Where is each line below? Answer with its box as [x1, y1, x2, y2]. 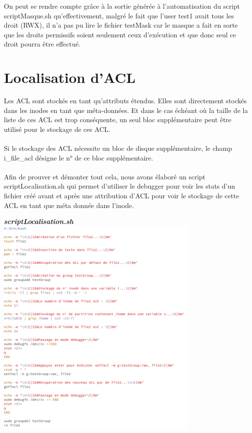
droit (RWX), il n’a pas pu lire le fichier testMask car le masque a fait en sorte [4, 20, 238, 30]
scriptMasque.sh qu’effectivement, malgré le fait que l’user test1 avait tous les [4, 10, 234, 20]
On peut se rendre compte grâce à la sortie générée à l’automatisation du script [4, 1, 240, 11]
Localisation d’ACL [4, 67, 136, 87]
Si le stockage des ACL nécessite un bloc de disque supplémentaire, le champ [4, 143, 232, 153]
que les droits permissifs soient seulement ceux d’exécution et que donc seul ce [4, 29, 236, 39]
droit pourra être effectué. [4, 39, 81, 49]
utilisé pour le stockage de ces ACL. [4, 124, 110, 134]
